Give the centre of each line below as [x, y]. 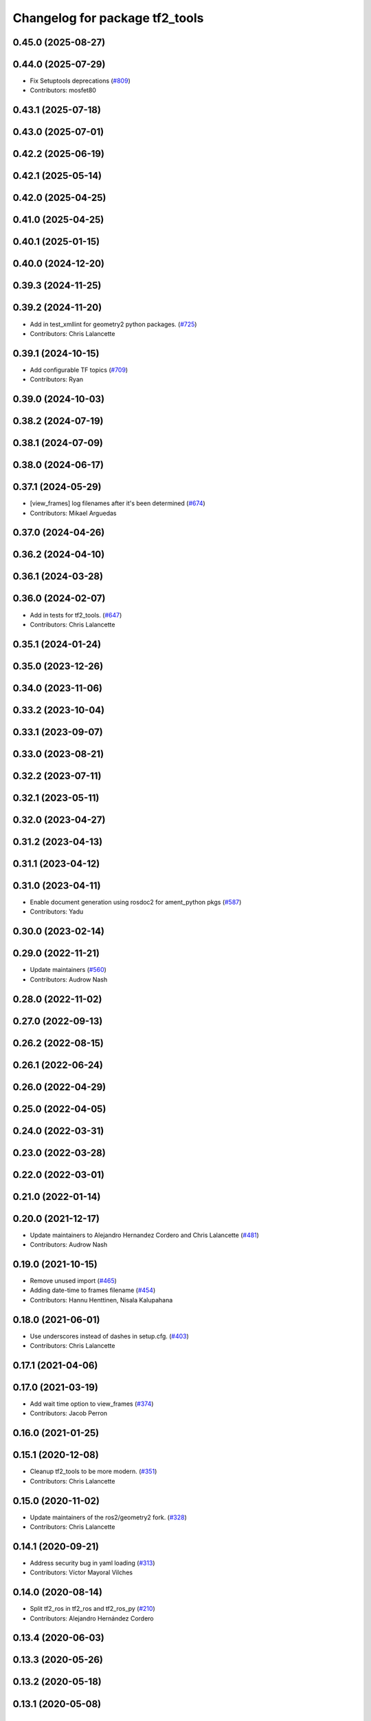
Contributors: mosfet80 [63, 90]
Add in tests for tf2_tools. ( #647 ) [76, 615]
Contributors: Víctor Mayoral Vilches [81, 1572]
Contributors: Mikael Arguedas [73, 513]
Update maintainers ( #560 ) [68, 970]
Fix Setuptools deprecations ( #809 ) [80, 81]
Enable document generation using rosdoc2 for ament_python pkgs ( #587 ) [136, 902]
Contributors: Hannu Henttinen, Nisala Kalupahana [101, 1300]
